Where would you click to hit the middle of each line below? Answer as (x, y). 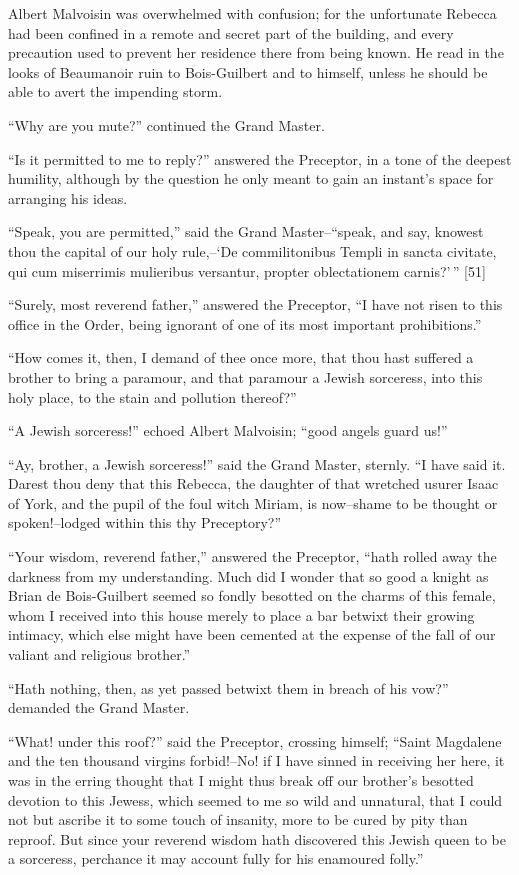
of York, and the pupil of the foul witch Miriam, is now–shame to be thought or (253, 502)
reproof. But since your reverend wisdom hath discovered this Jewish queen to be (257, 838)
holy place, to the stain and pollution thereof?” (152, 396)
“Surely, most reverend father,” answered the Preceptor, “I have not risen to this (255, 304)
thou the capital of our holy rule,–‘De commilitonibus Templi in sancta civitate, (252, 250)
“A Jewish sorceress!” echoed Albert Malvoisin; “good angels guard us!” (228, 430)
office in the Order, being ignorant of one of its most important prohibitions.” (245, 323)
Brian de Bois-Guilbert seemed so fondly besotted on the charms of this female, (252, 595)
